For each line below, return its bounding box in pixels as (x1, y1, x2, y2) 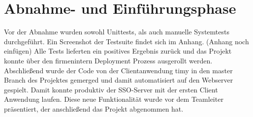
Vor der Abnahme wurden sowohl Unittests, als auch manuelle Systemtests (4, 27, 229, 37)
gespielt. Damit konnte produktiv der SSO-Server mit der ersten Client (4, 84, 218, 94)
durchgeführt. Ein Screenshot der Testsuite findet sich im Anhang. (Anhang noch (4, 36, 249, 46)
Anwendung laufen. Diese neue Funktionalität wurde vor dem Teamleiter (4, 94, 223, 104)
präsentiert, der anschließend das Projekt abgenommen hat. (4, 103, 184, 114)
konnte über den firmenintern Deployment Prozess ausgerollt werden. (4, 55, 213, 65)
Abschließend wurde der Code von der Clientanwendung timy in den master (4, 65, 233, 75)
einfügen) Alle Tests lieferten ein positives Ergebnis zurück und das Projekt (4, 46, 232, 56)
